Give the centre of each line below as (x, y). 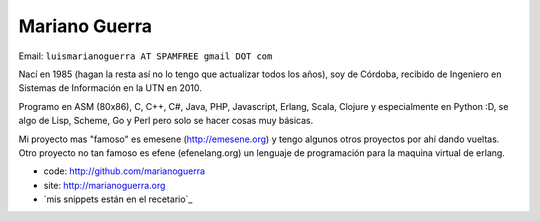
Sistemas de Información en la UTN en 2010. (110, 88)
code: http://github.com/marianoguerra (124, 171)
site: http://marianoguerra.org (104, 185)
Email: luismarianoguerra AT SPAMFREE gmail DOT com (145, 56)
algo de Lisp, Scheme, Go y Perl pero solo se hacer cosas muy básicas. (166, 121)
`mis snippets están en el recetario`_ (118, 199)
